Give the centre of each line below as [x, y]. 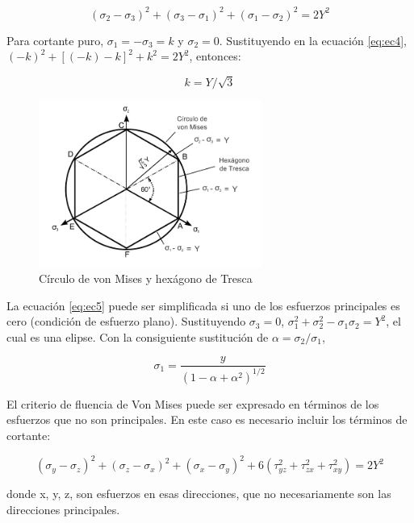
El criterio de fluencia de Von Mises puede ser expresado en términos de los [193, 403]
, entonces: [215, 56]
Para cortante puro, [55, 40]
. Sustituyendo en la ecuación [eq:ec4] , [313, 40]
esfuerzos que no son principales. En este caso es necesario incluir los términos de [207, 419]
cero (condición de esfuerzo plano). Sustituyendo [126, 321]
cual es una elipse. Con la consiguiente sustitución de [138, 336]
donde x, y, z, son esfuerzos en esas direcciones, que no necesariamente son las [199, 494]
